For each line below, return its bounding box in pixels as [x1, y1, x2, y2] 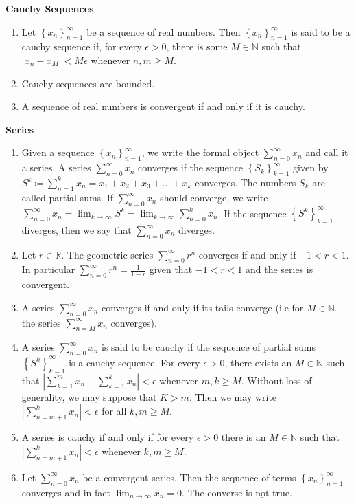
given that [149, 262, 193, 276]
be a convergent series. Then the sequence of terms [82, 470, 296, 484]
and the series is [245, 262, 313, 276]
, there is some [166, 39, 228, 54]
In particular [21, 262, 75, 276]
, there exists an [224, 355, 292, 369]
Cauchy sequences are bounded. [21, 76, 155, 90]
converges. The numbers [195, 175, 296, 189]
